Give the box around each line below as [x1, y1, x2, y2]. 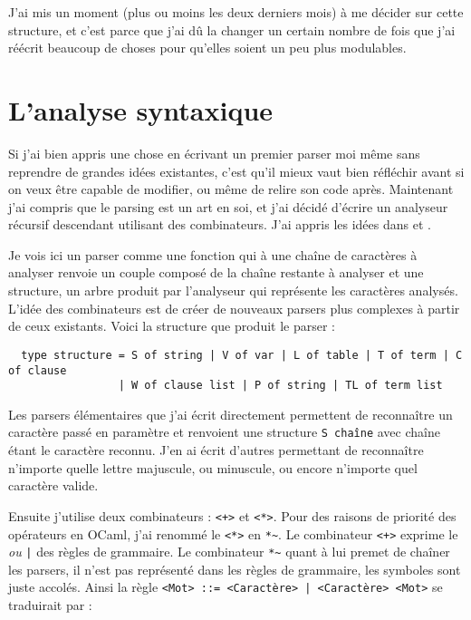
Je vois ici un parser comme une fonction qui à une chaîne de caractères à [8, 245, 418, 264]
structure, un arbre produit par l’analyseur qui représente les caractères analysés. [8, 281, 458, 300]
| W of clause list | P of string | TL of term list [118, 379, 443, 392]
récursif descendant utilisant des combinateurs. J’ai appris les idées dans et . [8, 215, 431, 234]
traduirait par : [8, 596, 92, 615]
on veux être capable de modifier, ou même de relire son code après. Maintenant [8, 179, 454, 199]
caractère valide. [8, 476, 99, 495]
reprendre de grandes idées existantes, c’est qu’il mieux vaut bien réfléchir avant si [8, 161, 465, 180]
